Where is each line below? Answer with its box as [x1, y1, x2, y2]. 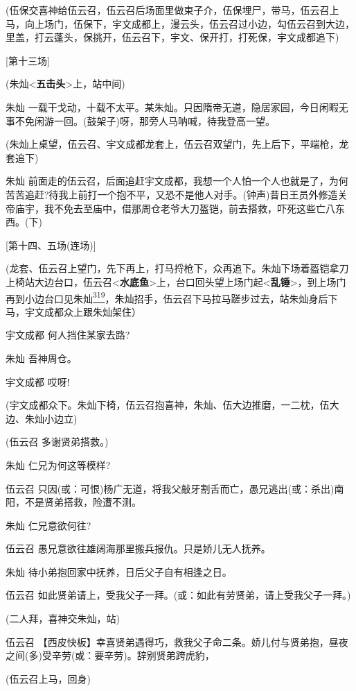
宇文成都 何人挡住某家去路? [6, 327, 130, 342]
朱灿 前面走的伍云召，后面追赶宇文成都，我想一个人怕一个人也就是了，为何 [6, 173, 348, 188]
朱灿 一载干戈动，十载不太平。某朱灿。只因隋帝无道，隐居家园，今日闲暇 [6, 99, 339, 114]
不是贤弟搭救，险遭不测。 [24, 495, 141, 509]
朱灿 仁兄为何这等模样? [6, 457, 111, 472]
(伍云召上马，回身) [6, 671, 91, 685]
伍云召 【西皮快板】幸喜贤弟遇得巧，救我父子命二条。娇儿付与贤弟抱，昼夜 [6, 634, 348, 649]
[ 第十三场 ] [6, 53, 50, 67]
